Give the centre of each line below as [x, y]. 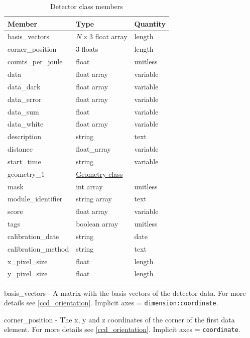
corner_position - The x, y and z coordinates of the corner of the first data [119, 319]
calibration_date [33, 236]
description [25, 136]
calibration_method [38, 248]
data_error [25, 99]
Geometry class [99, 174]
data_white [26, 124]
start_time [24, 161]
